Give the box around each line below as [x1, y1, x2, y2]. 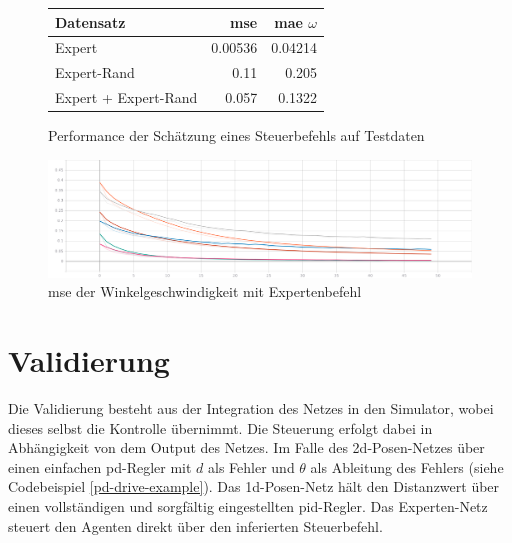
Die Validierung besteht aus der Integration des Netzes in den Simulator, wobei [8, 398, 494, 419]
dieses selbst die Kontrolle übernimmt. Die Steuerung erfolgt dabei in [8, 417, 433, 438]
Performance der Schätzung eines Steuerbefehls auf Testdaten [48, 125, 425, 146]
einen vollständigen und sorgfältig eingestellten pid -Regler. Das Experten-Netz [8, 496, 488, 516]
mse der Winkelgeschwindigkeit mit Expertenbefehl [48, 281, 362, 302]
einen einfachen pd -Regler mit [8, 456, 192, 477]
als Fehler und [208, 456, 295, 477]
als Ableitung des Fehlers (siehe [310, 456, 504, 477]
